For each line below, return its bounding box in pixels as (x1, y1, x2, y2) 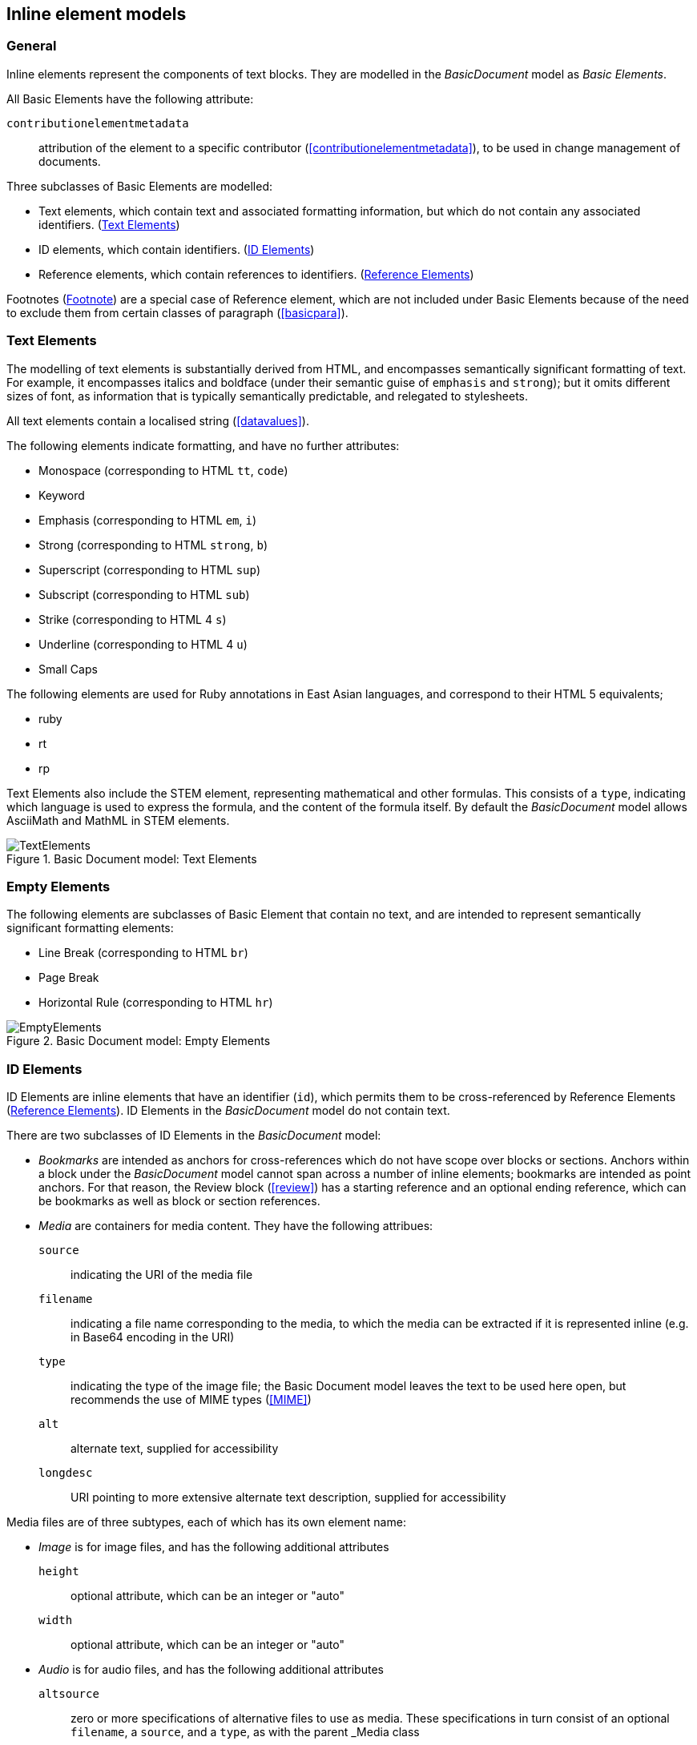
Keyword (38, 488, 85, 502)
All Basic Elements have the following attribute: (6, 91, 254, 106)
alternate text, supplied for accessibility (71, 1441, 279, 1456)
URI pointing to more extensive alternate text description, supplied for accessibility (71, 1490, 506, 1505)
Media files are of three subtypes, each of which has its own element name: (6, 1515, 406, 1530)
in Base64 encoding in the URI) (71, 1330, 235, 1345)
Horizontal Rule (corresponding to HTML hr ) (38, 995, 273, 1010)
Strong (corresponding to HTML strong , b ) (38, 537, 268, 552)
